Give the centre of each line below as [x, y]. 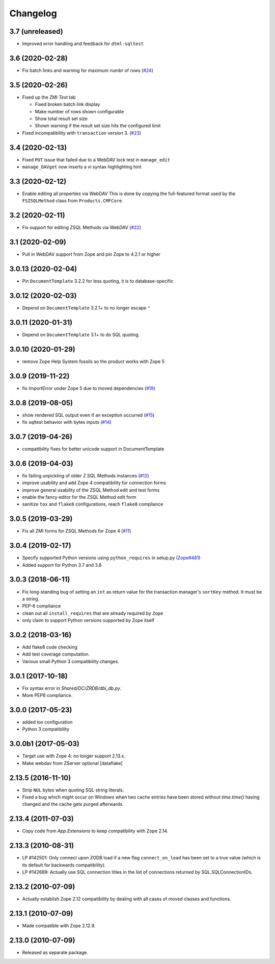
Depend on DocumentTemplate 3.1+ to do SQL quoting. [81, 334]
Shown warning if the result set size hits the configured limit [98, 126]
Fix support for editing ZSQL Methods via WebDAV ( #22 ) [81, 228]
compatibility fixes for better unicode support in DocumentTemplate [93, 449]
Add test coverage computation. [56, 654]
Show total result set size [61, 119]
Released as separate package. [55, 952]
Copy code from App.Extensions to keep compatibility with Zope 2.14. [95, 831]
